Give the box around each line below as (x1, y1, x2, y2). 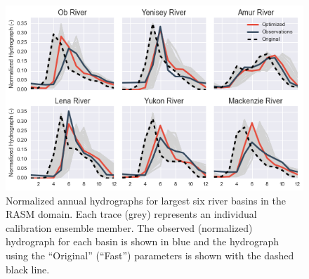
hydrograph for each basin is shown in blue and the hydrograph (6, 234, 279, 249)
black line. (6, 261, 50, 276)
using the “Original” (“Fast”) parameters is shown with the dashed (6, 248, 294, 262)
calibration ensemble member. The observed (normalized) (6, 220, 253, 235)
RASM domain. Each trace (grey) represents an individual (6, 207, 257, 221)
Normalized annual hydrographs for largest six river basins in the (6, 193, 286, 207)
